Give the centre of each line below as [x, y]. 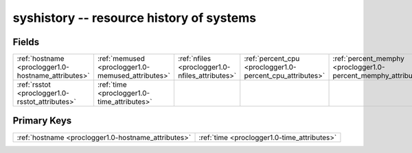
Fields [26, 42]
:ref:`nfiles [194, 59]
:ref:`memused [121, 59]
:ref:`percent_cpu [272, 59]
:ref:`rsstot [34, 85]
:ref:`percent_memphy [368, 59]
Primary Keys [42, 121]
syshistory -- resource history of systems [135, 18]
